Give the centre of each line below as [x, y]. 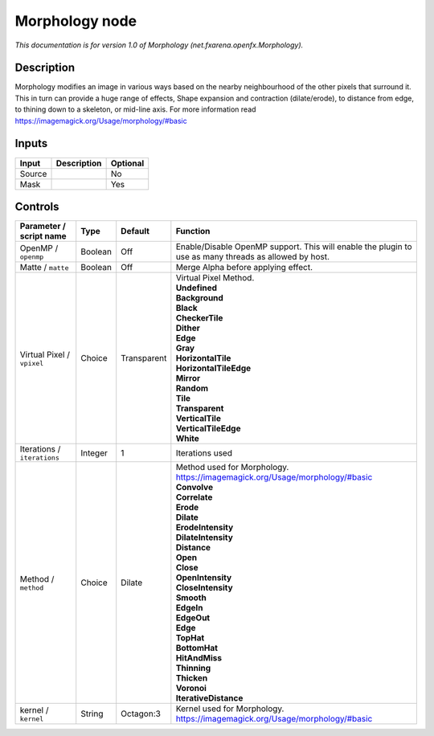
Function [193, 231]
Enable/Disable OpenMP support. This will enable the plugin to [294, 247]
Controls [37, 206]
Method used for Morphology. [232, 468]
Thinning [193, 669]
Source [33, 174]
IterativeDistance [209, 698]
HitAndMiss [199, 658]
